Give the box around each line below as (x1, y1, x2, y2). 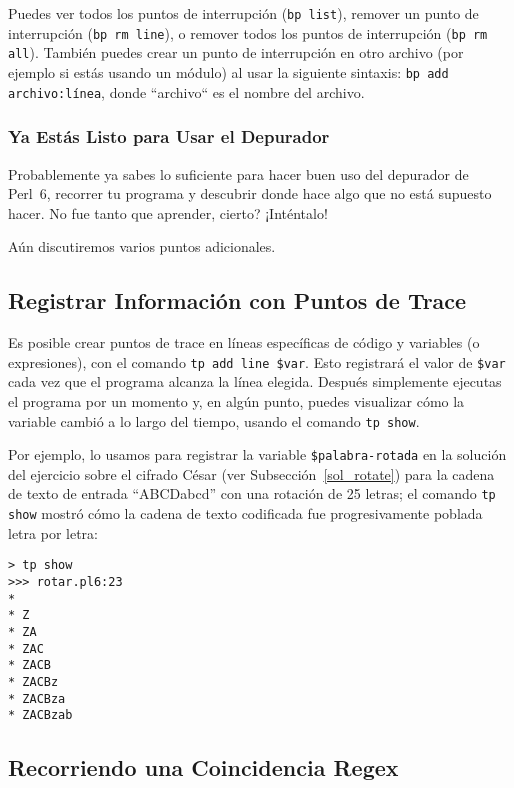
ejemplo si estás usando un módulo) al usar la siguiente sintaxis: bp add (8, 61, 449, 82)
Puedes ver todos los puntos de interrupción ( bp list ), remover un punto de (8, 3, 479, 23)
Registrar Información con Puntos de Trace (8, 285, 467, 316)
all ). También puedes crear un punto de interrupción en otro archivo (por (8, 42, 464, 63)
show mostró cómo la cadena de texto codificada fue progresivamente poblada (8, 503, 483, 524)
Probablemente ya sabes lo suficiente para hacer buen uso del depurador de (8, 163, 469, 184)
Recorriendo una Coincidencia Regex (8, 752, 399, 783)
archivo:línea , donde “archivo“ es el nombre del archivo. (8, 81, 365, 102)
